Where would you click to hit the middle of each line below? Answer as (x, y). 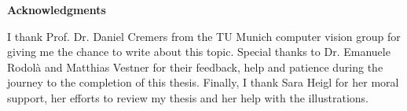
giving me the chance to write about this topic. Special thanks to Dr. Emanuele (199, 52)
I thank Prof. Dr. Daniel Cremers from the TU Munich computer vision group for (204, 36)
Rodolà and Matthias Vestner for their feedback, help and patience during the (195, 67)
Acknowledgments (57, 9)
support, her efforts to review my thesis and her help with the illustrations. (188, 97)
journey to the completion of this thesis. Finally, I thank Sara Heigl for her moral (203, 82)
